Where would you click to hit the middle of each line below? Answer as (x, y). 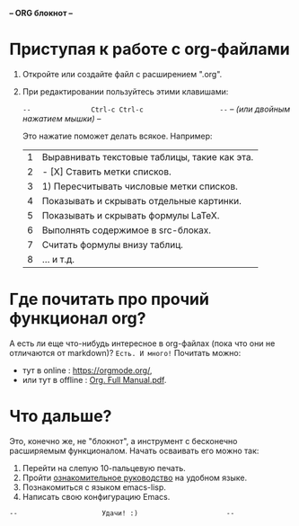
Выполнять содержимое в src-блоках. (126, 230)
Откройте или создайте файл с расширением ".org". (122, 74)
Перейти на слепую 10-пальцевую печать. (104, 468)
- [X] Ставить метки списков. (107, 172)
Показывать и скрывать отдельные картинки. (142, 201)
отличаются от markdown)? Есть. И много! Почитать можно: (125, 352)
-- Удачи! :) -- (122, 513)
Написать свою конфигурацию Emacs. (96, 496)
